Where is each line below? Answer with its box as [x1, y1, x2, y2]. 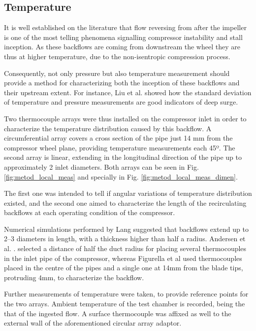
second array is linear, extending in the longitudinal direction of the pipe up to [4, 152, 242, 162]
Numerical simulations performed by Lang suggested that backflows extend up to [4, 223, 249, 234]
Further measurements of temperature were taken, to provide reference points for [4, 289, 249, 299]
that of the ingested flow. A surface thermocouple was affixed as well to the [4, 308, 231, 318]
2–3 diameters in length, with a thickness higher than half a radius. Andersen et [4, 233, 246, 244]
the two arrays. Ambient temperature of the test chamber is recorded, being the [4, 298, 245, 309]
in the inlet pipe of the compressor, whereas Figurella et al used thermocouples [4, 253, 242, 263]
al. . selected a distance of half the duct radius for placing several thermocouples [4, 243, 247, 254]
